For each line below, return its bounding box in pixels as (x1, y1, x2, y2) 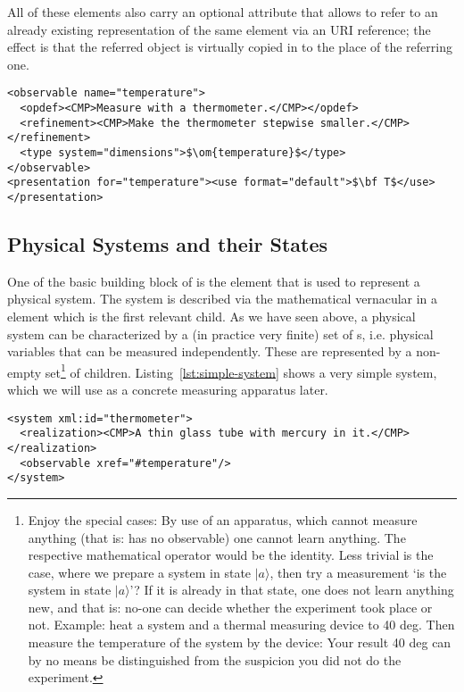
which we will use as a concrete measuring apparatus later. (7, 380, 328, 399)
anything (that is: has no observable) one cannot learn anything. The (28, 528, 406, 546)
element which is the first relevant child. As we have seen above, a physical (7, 307, 416, 326)
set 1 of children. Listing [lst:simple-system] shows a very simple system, (45, 360, 437, 381)
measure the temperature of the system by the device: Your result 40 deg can (28, 633, 452, 652)
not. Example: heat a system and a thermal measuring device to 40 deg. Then (28, 615, 455, 634)
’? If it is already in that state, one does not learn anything (129, 580, 454, 599)
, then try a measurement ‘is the (269, 563, 447, 581)
